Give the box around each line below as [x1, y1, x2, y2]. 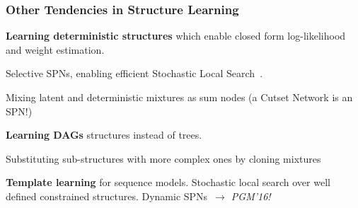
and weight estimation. [6, 42, 105, 57]
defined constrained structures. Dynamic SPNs [6, 188, 208, 203]
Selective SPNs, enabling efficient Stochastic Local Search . [6, 66, 263, 81]
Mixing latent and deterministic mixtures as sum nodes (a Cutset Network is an [6, 90, 353, 104]
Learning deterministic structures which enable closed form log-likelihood [6, 28, 346, 43]
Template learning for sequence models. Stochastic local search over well [6, 175, 330, 190]
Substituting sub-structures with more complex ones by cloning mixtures [6, 151, 321, 166]
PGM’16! [231, 188, 271, 203]
